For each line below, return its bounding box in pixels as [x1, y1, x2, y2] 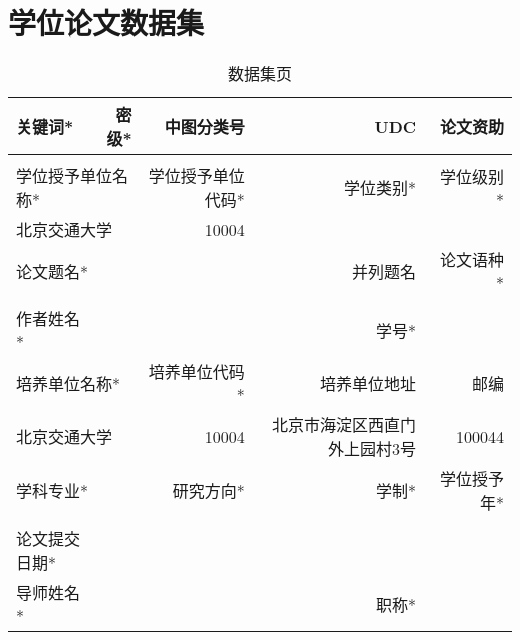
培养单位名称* [16, 371, 121, 395]
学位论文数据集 [8, 2, 205, 43]
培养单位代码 [148, 360, 245, 384]
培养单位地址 [320, 371, 417, 395]
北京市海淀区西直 [272, 413, 401, 437]
